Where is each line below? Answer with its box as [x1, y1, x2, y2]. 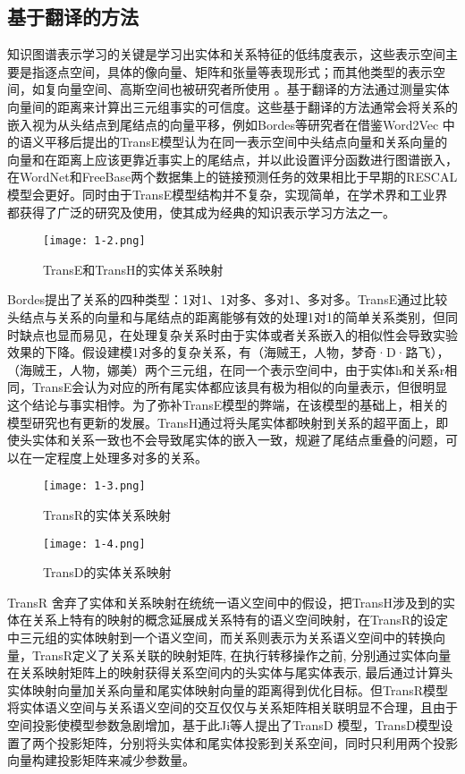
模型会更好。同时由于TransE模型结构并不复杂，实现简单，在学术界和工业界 [7, 184, 448, 203]
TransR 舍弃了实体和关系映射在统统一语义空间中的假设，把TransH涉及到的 [7, 592, 443, 611]
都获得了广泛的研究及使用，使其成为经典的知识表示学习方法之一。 [7, 202, 395, 221]
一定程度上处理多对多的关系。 [31, 447, 207, 466]
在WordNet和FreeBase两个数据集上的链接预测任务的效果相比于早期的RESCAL [7, 167, 458, 186]
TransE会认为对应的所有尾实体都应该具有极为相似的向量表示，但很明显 [31, 378, 448, 396]
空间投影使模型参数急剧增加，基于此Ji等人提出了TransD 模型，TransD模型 [7, 715, 441, 734]
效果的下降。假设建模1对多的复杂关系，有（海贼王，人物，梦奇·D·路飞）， [7, 343, 450, 361]
